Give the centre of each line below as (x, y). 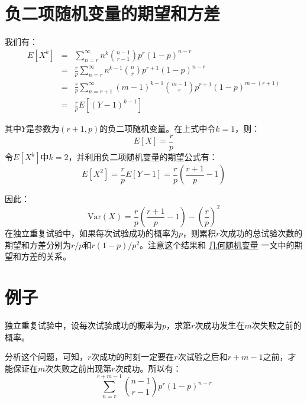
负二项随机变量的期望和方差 (113, 13)
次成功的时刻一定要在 (133, 357)
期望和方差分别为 (38, 244)
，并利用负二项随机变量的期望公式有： (143, 157)
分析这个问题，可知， (46, 357)
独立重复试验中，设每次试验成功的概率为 (83, 325)
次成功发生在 (220, 325)
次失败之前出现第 (78, 368)
